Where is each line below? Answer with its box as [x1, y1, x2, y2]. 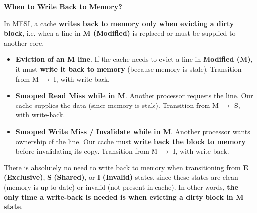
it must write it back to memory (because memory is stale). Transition [15, 63, 242, 74]
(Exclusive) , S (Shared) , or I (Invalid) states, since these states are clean [4, 172, 238, 182]
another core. [4, 37, 44, 48]
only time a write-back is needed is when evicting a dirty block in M [4, 191, 244, 202]
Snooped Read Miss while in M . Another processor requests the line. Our [15, 90, 253, 101]
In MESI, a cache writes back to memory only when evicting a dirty [4, 18, 234, 28]
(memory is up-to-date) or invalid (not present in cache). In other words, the [4, 181, 238, 192]
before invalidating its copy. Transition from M [15, 146, 158, 156]
